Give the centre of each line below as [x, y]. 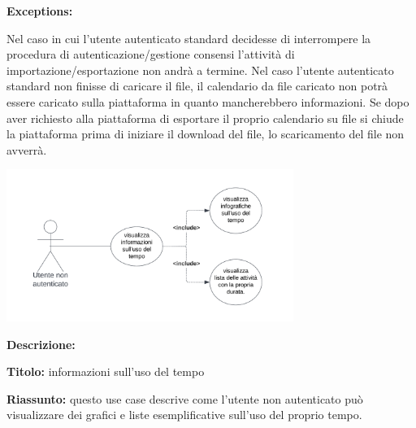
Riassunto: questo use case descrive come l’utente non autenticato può [185, 398]
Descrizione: [41, 344]
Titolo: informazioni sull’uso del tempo [106, 371]
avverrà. [27, 149]
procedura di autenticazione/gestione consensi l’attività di [151, 54]
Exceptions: [40, 11]
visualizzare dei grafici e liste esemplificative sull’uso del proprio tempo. [184, 415]
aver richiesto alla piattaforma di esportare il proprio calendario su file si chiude [205, 118]
